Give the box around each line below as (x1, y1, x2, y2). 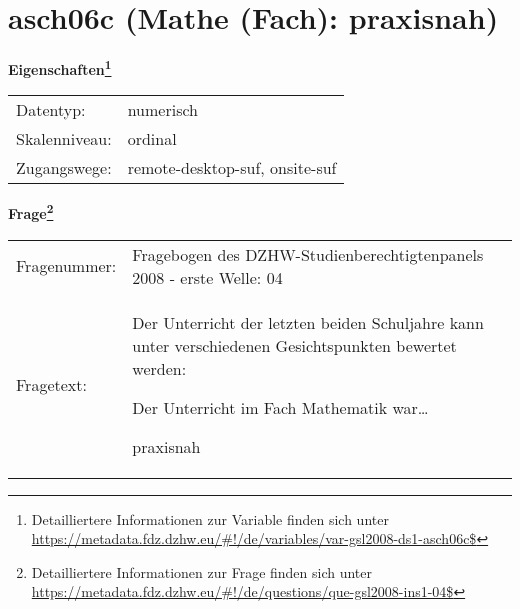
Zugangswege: (16, 156, 112, 180)
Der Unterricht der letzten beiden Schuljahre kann (132, 310, 484, 334)
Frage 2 (8, 200, 54, 224)
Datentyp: (16, 98, 86, 122)
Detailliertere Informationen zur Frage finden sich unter (31, 561, 373, 582)
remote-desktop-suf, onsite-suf (127, 156, 337, 180)
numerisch (127, 98, 198, 122)
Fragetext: (16, 372, 87, 396)
